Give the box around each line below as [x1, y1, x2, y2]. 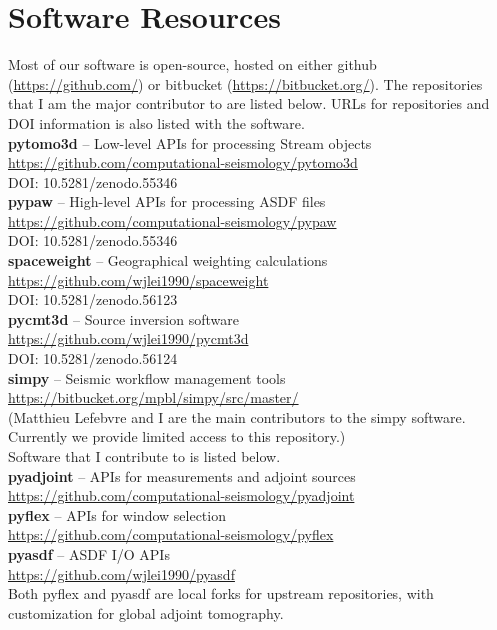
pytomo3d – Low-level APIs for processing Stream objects [8, 132, 372, 153]
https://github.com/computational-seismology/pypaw [8, 210, 337, 231]
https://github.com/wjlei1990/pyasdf [8, 563, 235, 584]
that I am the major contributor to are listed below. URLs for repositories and [8, 93, 490, 114]
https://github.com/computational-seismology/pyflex [8, 524, 334, 545]
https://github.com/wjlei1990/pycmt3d [8, 328, 249, 349]
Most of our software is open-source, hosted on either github [8, 54, 377, 75]
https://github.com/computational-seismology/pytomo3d [8, 152, 358, 173]
